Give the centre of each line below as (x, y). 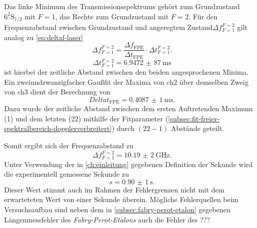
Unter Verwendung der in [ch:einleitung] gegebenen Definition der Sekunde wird (128, 164)
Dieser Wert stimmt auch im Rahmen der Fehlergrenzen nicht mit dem (114, 189)
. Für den (203, 16)
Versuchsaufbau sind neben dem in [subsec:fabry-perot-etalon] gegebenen (117, 209)
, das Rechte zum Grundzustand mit (112, 16)
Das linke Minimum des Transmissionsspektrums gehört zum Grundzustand (122, 6)
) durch (123, 128)
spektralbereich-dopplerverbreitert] (58, 128)
